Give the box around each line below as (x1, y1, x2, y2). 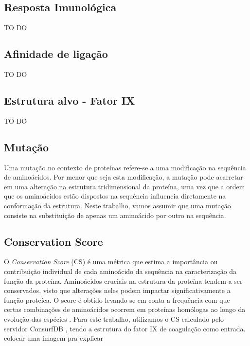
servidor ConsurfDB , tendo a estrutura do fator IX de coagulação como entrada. (4, 323, 246, 333)
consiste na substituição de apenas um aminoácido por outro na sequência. (4, 210, 226, 220)
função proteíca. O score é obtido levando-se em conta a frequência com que (4, 294, 230, 305)
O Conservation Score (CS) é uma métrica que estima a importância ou (4, 256, 218, 267)
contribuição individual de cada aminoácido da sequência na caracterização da (4, 266, 237, 276)
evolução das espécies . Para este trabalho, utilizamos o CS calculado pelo (4, 313, 224, 324)
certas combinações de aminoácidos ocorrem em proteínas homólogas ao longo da (4, 304, 246, 314)
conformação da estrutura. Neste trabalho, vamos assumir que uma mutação (4, 200, 231, 210)
